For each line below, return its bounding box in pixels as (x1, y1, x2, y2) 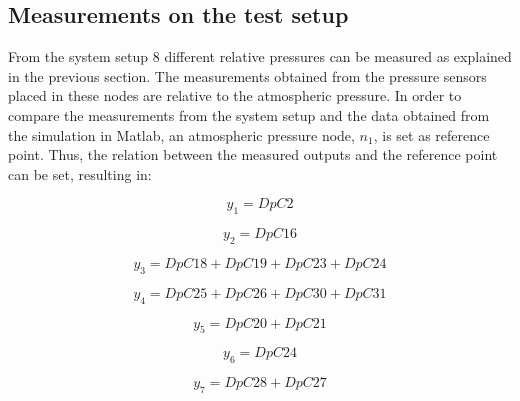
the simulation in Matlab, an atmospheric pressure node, (8, 124, 355, 145)
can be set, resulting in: (8, 163, 152, 184)
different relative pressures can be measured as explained (164, 46, 512, 67)
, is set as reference (373, 124, 490, 145)
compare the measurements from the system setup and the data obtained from (8, 104, 490, 125)
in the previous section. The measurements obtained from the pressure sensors (8, 65, 487, 86)
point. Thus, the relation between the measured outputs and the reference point (8, 144, 498, 165)
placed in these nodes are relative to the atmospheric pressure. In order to (8, 85, 462, 106)
